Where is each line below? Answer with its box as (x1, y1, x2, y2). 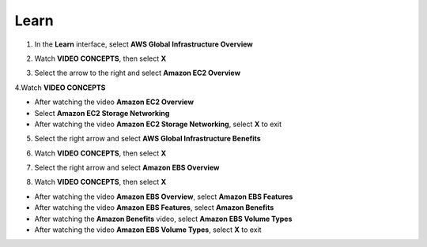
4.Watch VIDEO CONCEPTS (14, 83, 106, 92)
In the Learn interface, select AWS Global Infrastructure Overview (34, 39, 253, 49)
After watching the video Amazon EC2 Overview (34, 97, 194, 107)
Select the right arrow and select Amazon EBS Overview (34, 163, 220, 173)
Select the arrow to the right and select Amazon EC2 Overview (34, 68, 241, 78)
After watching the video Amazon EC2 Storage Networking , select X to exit (34, 119, 282, 129)
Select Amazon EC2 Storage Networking (34, 108, 170, 118)
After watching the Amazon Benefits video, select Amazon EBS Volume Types (34, 214, 293, 223)
